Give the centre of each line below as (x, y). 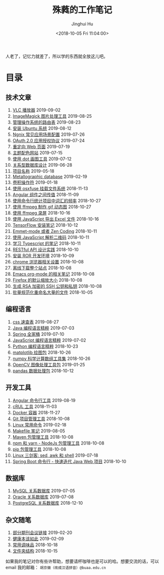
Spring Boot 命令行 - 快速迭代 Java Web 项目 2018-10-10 (69, 461)
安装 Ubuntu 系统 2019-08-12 (42, 128)
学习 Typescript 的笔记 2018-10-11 (46, 243)
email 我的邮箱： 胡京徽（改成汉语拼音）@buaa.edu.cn (56, 568)
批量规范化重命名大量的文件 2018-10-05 (53, 292)
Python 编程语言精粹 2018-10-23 (45, 346)
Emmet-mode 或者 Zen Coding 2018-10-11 (55, 231)
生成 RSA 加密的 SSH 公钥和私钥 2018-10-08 (57, 286)
